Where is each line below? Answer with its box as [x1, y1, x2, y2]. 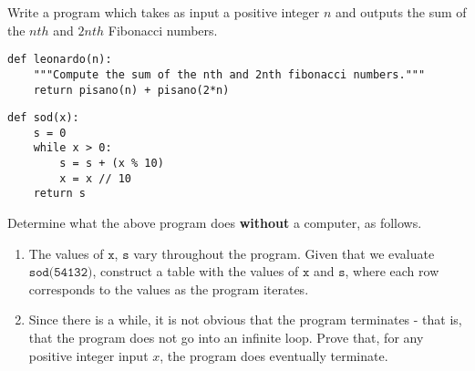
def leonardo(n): [7, 53, 112, 67]
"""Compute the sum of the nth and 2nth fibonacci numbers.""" [33, 67, 426, 81]
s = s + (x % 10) [59, 157, 164, 170]
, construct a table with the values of [92, 262, 299, 281]
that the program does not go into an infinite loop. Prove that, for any [28, 328, 424, 347]
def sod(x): [7, 111, 79, 125]
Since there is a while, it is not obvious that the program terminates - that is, [28, 310, 462, 329]
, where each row [345, 262, 439, 281]
